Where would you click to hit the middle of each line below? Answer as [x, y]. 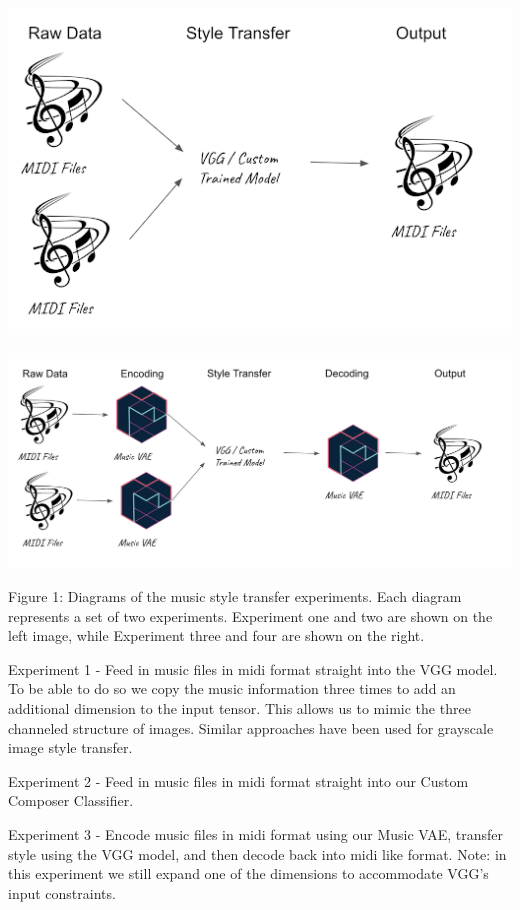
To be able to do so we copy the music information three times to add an [232, 688]
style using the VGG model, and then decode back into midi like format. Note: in [257, 853]
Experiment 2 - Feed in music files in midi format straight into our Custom [238, 780]
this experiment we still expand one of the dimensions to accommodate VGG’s [248, 873]
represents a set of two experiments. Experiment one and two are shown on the [250, 615]
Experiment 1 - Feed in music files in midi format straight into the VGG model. [253, 668]
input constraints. [62, 892]
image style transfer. [70, 747]
